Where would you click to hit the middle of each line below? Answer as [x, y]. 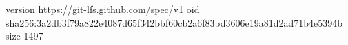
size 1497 [24, 36]
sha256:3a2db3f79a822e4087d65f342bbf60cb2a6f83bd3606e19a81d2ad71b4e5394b [174, 22]
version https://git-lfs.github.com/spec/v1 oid [103, 9]
